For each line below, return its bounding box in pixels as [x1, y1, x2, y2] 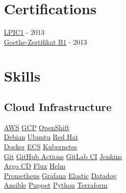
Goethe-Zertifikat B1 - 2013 [4, 36, 87, 47]
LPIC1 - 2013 [4, 27, 45, 37]
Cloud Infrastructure [4, 99, 112, 114]
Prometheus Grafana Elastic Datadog [4, 170, 117, 180]
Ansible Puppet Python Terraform [4, 180, 108, 190]
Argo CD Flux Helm [4, 161, 66, 171]
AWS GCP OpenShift [4, 122, 70, 132]
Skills [4, 65, 41, 85]
